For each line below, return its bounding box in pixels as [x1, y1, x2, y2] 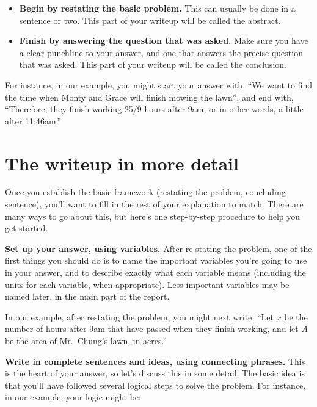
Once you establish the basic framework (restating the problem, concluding [5, 185, 286, 198]
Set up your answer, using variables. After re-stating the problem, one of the [5, 242, 312, 254]
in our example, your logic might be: [5, 391, 141, 403]
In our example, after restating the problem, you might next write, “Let [5, 310, 274, 323]
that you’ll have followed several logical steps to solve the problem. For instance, [5, 378, 306, 391]
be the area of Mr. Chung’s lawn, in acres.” [5, 334, 167, 347]
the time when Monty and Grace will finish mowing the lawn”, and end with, [5, 90, 294, 103]
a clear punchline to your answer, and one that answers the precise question [19, 46, 303, 59]
